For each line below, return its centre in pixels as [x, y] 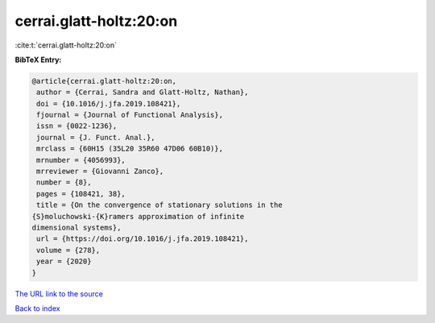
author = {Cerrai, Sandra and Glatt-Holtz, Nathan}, [143, 92]
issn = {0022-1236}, [77, 126]
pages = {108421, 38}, [81, 194]
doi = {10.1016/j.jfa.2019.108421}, [109, 104]
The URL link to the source [59, 293]
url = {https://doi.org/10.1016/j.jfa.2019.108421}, [143, 239]
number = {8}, [64, 182]
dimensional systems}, [77, 228]
